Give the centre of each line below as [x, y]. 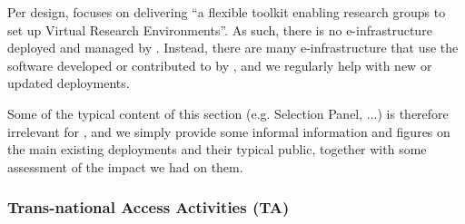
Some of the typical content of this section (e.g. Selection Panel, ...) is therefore [228, 113]
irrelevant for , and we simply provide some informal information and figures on [229, 131]
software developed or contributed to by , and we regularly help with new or [220, 65]
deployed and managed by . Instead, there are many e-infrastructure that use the [233, 48]
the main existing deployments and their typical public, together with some [217, 149]
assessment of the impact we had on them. [125, 166]
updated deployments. [69, 83]
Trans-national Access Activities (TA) [148, 207]
